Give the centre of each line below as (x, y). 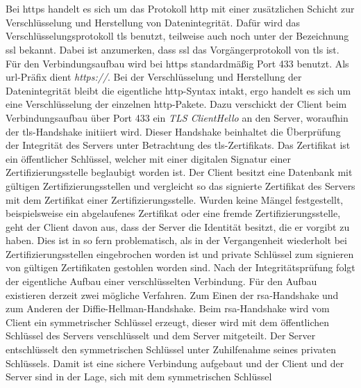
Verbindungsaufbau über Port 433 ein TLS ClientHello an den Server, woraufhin (177, 117)
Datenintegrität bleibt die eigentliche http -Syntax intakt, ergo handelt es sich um (178, 90)
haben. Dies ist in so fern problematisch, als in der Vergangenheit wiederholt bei (176, 240)
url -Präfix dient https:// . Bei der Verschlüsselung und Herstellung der (154, 77)
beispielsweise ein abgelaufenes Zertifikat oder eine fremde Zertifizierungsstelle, (173, 213)
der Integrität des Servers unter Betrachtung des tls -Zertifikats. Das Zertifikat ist (178, 145)
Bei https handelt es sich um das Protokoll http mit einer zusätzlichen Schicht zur (180, 9)
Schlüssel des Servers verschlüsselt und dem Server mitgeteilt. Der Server (161, 336)
